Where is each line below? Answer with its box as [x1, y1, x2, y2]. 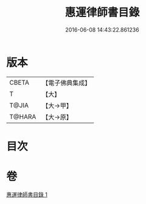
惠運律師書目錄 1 [6, 191, 47, 198]
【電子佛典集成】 [42, 79, 91, 87]
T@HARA [9, 112, 36, 121]
